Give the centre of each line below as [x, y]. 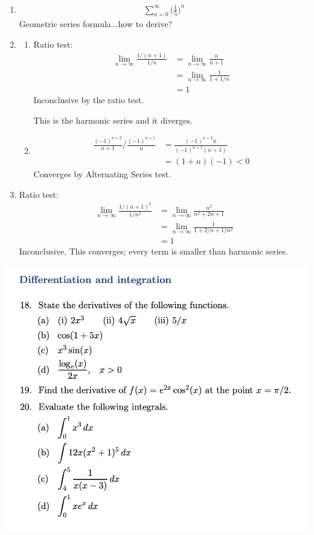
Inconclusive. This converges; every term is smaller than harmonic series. [154, 251]
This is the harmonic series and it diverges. [113, 120]
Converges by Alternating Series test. [102, 174]
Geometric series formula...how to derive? [95, 24]
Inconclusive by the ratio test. [89, 100]
